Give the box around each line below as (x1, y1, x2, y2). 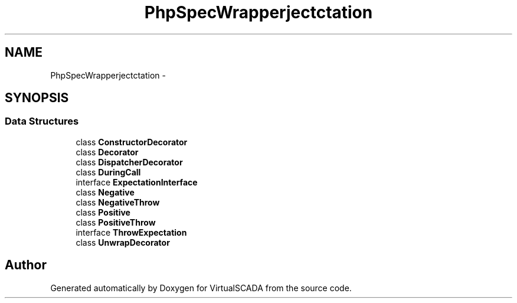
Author (5, 258, 47, 273)
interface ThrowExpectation (76, 227, 187, 237)
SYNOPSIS (5, 90, 69, 106)
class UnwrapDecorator (76, 237, 170, 247)
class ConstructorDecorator (76, 136, 188, 147)
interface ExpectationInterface (76, 177, 198, 187)
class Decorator (76, 146, 139, 157)
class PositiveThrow (76, 217, 156, 227)
